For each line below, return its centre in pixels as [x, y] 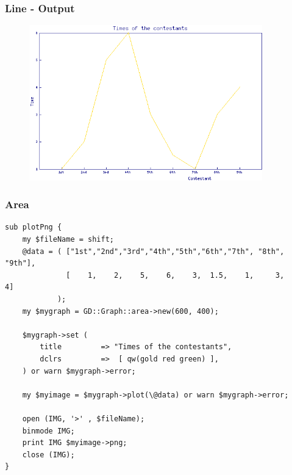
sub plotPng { [34, 227]
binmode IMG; [48, 431]
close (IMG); [48, 455]
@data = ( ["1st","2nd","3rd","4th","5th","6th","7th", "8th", [153, 251]
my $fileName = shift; [68, 240]
